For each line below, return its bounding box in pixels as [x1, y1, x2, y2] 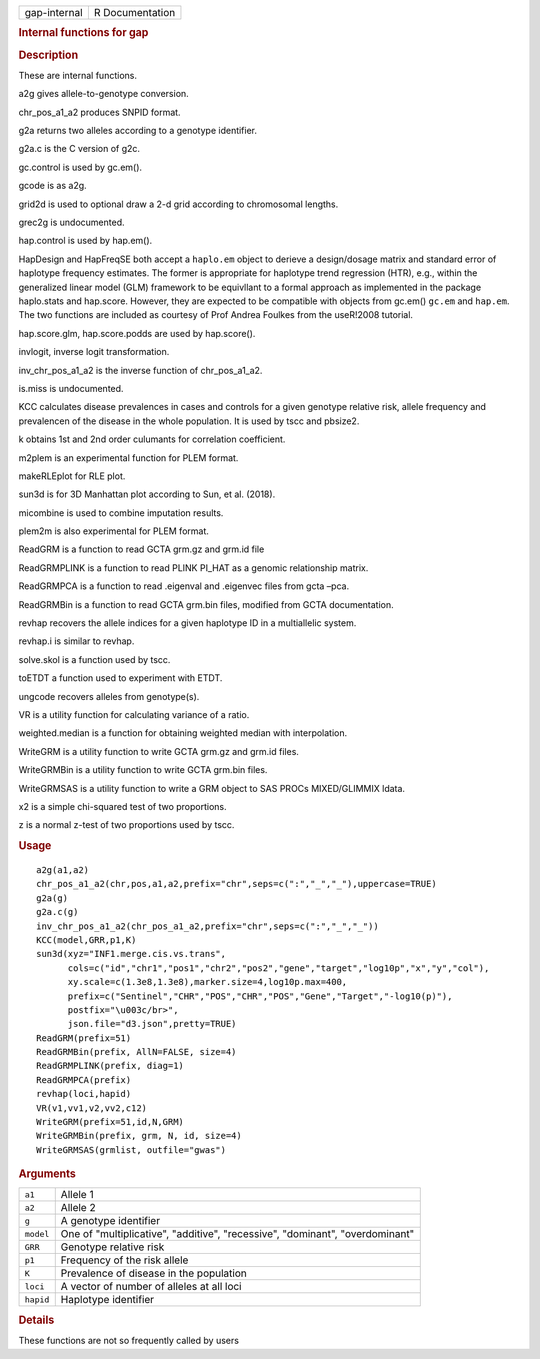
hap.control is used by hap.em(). [18, 235, 153, 247]
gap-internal [24, 6, 84, 19]
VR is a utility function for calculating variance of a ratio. [18, 708, 250, 720]
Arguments [18, 1167, 77, 1181]
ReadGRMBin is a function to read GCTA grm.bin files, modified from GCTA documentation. [18, 598, 394, 610]
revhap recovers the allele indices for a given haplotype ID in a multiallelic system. [18, 617, 357, 629]
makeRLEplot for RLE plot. [18, 470, 126, 482]
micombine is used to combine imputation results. [18, 506, 224, 519]
